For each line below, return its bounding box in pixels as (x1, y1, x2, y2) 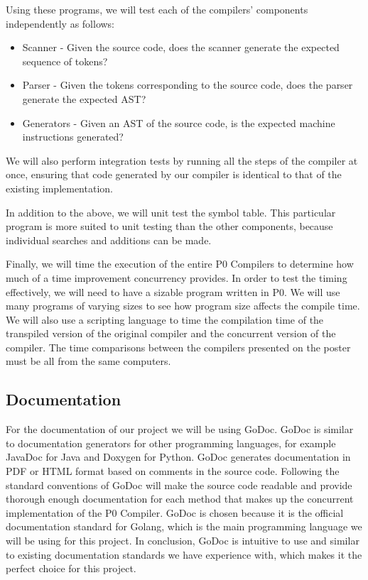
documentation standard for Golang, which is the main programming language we (6, 519, 362, 534)
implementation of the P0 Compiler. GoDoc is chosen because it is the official (6, 505, 344, 520)
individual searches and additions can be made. (6, 232, 212, 247)
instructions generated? (22, 129, 124, 144)
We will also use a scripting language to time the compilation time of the (6, 312, 324, 327)
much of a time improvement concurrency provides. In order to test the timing (6, 270, 347, 285)
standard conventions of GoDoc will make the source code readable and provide (6, 477, 352, 492)
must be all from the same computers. (6, 354, 171, 368)
